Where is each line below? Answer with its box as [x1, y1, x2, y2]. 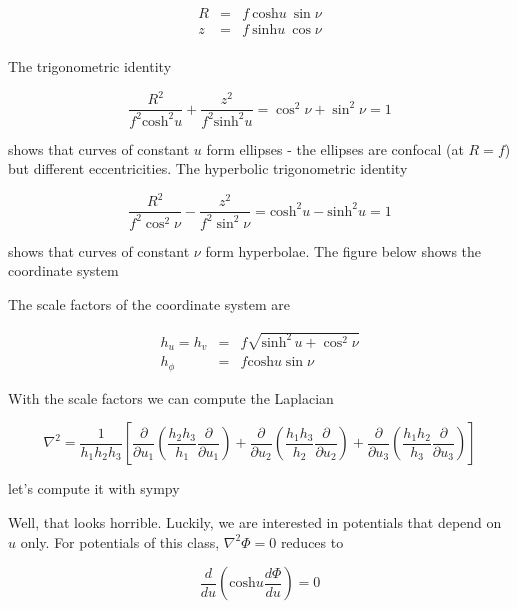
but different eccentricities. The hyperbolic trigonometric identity [8, 158, 408, 179]
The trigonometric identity [8, 56, 172, 77]
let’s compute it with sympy [8, 478, 180, 499]
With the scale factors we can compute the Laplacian [8, 387, 334, 408]
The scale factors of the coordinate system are [8, 293, 290, 314]
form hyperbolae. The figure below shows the [205, 240, 482, 261]
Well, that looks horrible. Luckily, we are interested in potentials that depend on [8, 511, 502, 532]
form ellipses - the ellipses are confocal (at [206, 138, 464, 159]
